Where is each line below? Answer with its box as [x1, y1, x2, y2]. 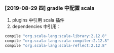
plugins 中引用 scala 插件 [12, 17, 65, 23]
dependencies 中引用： [12, 23, 61, 30]
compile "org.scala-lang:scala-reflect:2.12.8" [5, 43, 107, 48]
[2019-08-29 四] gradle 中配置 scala [5, 4, 95, 11]
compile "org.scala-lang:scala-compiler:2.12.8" [5, 38, 109, 44]
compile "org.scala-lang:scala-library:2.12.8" [5, 34, 107, 39]
